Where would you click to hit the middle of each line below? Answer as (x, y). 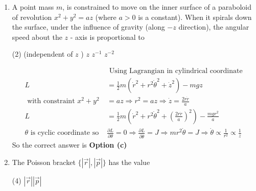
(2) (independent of (42, 54)
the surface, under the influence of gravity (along (88, 27)
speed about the (37, 37)
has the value (129, 162)
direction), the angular (214, 27)
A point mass (33, 7)
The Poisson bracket (44, 162)
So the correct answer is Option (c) (69, 145)
